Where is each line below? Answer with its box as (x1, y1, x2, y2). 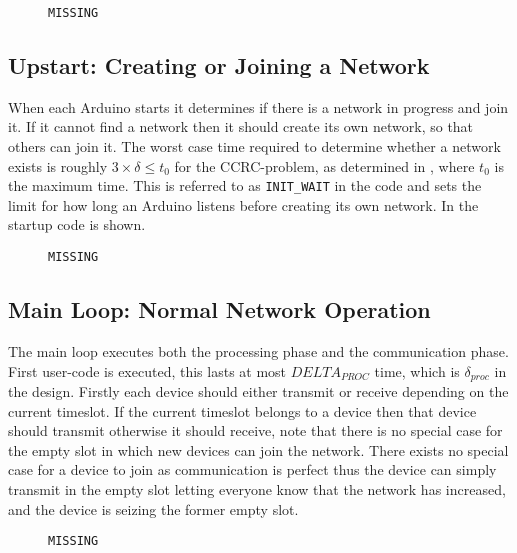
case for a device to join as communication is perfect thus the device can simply (8, 459, 497, 480)
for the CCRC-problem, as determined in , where (174, 155, 475, 176)
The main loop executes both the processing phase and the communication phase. (8, 340, 509, 361)
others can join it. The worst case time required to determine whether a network (8, 136, 501, 157)
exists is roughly (8, 155, 108, 176)
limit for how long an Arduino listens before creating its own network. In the (8, 194, 479, 215)
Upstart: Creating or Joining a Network (8, 50, 430, 81)
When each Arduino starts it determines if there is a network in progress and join (8, 96, 509, 117)
